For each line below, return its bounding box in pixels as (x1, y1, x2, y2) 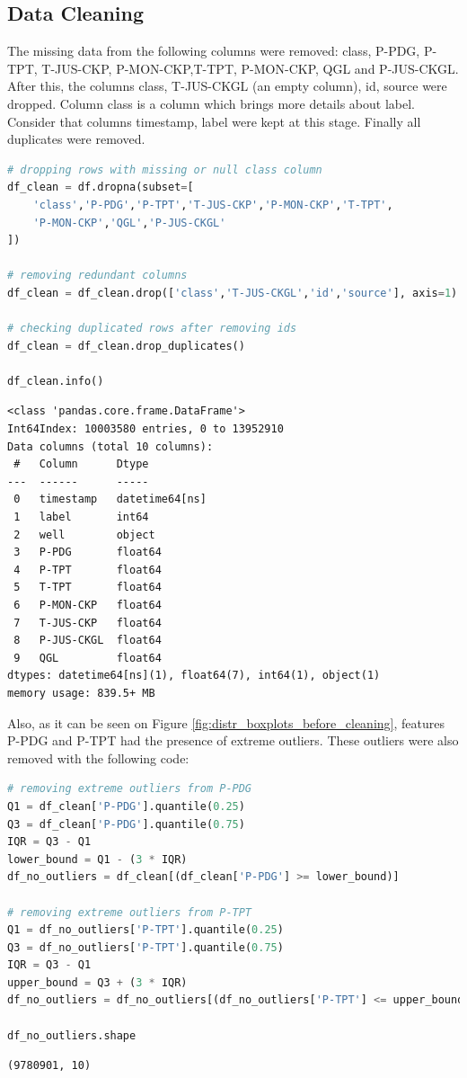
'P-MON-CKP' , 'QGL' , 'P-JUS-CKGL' (32, 216, 226, 229)
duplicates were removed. (7, 129, 145, 148)
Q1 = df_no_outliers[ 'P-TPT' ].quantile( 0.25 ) (7, 923, 284, 937)
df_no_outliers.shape (7, 1029, 137, 1042)
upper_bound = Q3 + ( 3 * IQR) (7, 976, 188, 989)
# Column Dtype (13, 458, 149, 471)
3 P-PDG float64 (13, 546, 162, 559)
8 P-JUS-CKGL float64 (13, 634, 162, 647)
